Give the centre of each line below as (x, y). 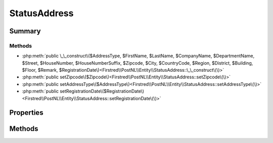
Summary (25, 31)
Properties (26, 113)
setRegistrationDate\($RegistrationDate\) (102, 91)
